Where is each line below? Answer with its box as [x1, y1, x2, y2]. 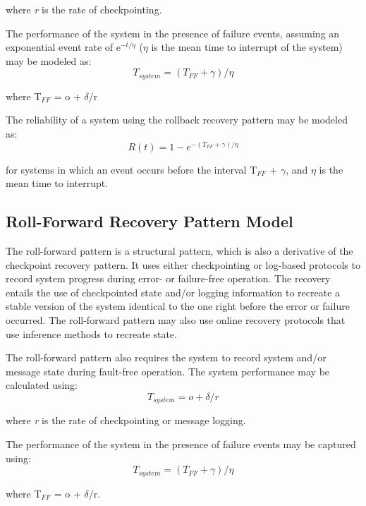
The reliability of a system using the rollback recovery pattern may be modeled [6, 112, 348, 127]
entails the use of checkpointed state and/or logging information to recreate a [6, 284, 341, 299]
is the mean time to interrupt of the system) [151, 40, 343, 54]
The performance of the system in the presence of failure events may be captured [6, 437, 356, 452]
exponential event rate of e [6, 40, 121, 54]
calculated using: [6, 378, 78, 392]
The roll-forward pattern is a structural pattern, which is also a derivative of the [6, 243, 353, 258]
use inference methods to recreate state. [6, 326, 177, 341]
